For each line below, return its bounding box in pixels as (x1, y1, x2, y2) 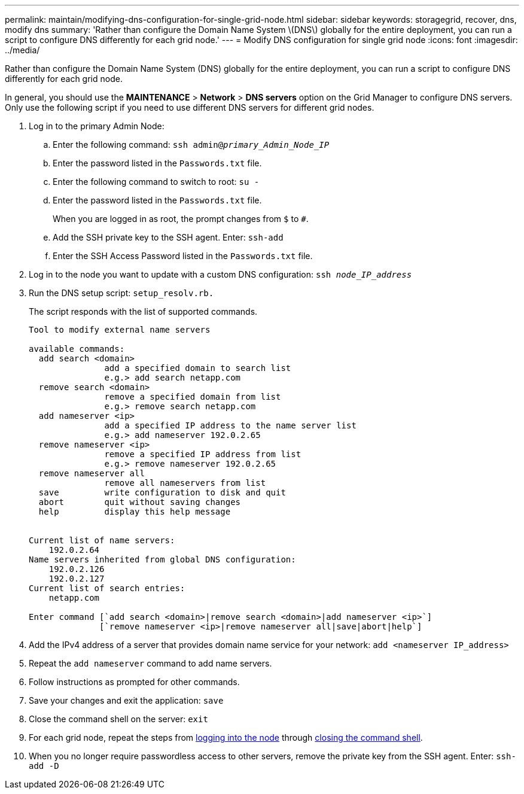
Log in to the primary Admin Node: (29, 121, 164, 131)
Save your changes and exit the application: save (29, 695, 224, 705)
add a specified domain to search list (104, 363, 291, 373)
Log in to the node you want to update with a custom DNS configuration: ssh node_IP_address (29, 269, 412, 279)
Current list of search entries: (29, 583, 185, 593)
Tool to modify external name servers (29, 325, 211, 334)
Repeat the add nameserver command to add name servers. (29, 658, 272, 668)
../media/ (5, 45, 40, 55)
